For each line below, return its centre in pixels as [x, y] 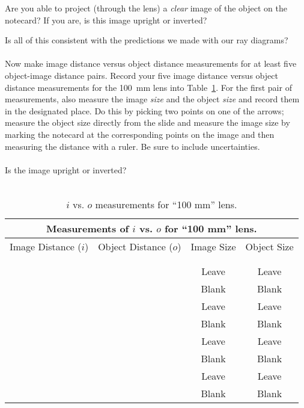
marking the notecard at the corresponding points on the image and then [140, 134]
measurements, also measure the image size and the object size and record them [152, 99]
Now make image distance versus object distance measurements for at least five [151, 63]
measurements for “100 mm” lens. [166, 204]
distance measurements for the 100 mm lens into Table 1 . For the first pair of [148, 87]
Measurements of [88, 228]
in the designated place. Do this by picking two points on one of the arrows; [144, 110]
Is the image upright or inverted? [66, 169]
